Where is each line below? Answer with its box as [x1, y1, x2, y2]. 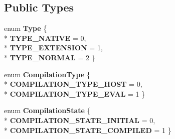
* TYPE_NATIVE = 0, [4, 32, 86, 43]
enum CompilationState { [4, 105, 91, 116]
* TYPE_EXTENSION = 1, [4, 42, 103, 53]
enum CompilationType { [4, 69, 90, 79]
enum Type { [4, 23, 47, 33]
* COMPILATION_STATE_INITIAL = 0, [4, 115, 155, 125]
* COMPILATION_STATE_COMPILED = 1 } [4, 125, 171, 135]
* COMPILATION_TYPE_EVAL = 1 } [4, 88, 145, 99]
